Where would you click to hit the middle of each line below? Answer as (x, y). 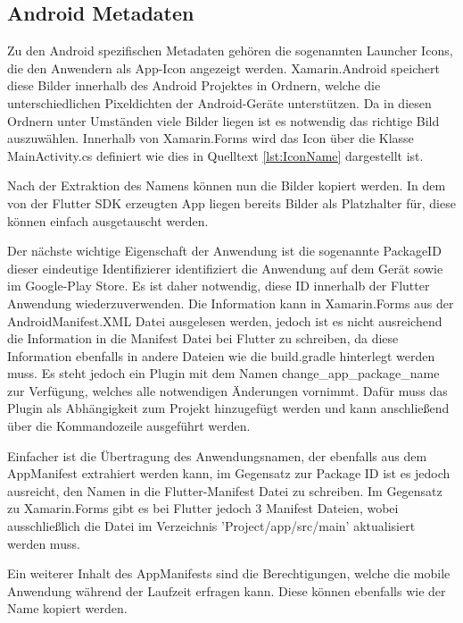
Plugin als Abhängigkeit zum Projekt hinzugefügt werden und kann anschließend (228, 408)
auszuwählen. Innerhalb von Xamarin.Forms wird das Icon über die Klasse (211, 138)
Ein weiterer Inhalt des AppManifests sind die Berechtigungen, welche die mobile (229, 573)
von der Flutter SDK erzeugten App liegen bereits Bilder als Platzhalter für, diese (231, 202)
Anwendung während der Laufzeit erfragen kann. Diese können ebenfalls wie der (227, 590)
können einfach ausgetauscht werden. (108, 220)
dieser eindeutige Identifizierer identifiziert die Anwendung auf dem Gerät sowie (225, 268)
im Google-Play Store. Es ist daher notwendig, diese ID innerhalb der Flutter (219, 286)
